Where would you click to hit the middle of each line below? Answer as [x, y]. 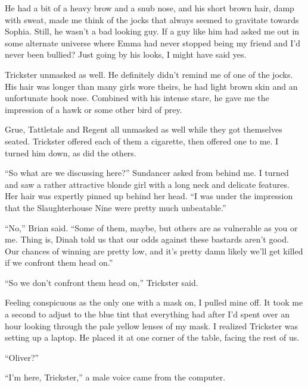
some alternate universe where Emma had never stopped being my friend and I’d [153, 43]
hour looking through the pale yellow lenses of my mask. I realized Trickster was [152, 325]
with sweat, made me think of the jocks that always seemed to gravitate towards [152, 19]
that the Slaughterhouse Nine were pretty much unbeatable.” [116, 207]
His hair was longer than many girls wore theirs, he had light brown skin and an [151, 86]
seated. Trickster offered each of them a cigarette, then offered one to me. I [142, 141]
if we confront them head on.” [59, 262]
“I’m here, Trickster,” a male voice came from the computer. [115, 377]
